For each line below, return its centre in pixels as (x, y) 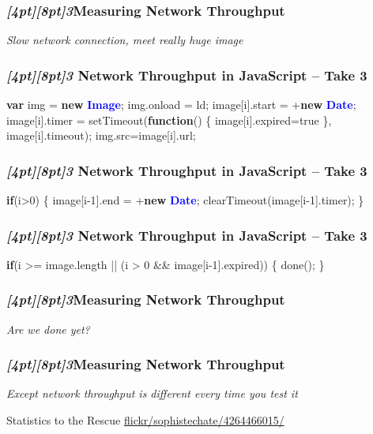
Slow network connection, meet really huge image (125, 40)
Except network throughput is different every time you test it (152, 393)
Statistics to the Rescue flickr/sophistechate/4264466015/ (145, 420)
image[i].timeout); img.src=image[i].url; (101, 135)
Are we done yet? (48, 329)
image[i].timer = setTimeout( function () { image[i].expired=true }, (169, 120)
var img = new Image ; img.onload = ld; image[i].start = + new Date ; (181, 105)
